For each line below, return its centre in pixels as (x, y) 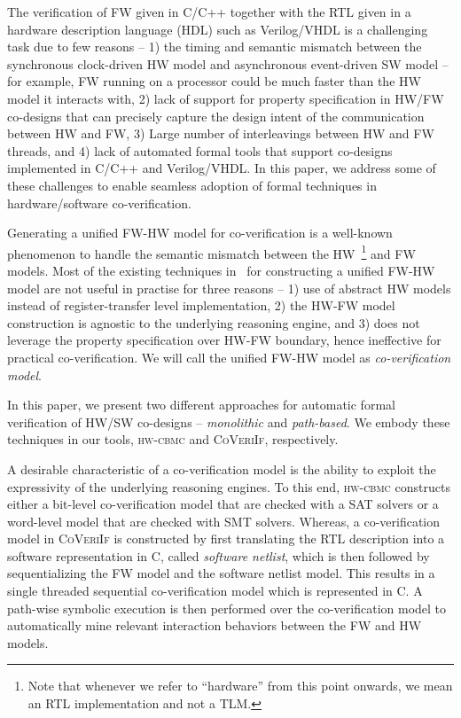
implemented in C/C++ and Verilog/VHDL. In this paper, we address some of (222, 168)
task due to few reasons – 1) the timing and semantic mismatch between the (215, 47)
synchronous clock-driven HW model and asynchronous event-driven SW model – (228, 63)
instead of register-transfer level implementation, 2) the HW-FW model (201, 305)
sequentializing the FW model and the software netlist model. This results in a (221, 573)
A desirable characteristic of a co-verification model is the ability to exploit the (222, 468)
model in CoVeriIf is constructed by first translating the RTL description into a (226, 538)
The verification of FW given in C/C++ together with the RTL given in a (209, 12)
